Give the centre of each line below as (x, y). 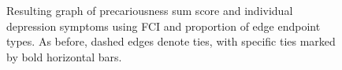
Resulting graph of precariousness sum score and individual (150, 10)
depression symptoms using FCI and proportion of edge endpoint (164, 26)
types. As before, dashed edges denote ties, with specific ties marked (171, 41)
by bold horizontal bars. (64, 56)
